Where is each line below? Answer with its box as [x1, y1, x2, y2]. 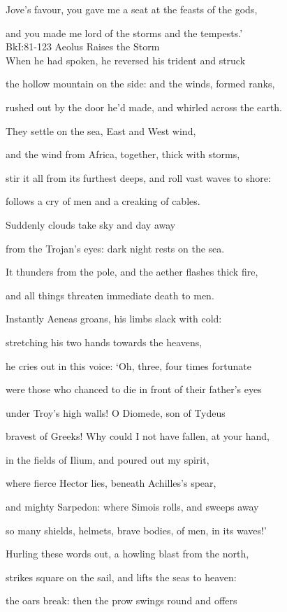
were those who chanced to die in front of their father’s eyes [6, 382, 262, 397]
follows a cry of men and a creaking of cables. [6, 194, 200, 208]
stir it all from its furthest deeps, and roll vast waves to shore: [6, 170, 271, 185]
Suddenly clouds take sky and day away [6, 217, 176, 232]
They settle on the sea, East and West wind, [6, 123, 196, 138]
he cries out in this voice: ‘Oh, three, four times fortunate [6, 358, 251, 373]
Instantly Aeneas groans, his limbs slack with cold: [6, 311, 222, 326]
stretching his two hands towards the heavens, [6, 334, 203, 349]
